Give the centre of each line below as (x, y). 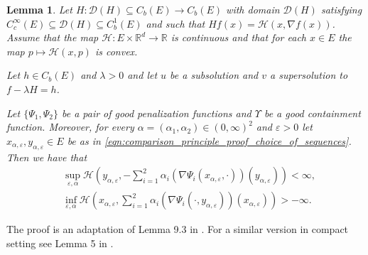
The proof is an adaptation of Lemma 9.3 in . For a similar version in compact (178, 229)
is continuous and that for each (238, 37)
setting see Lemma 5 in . (60, 243)
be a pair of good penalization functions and (156, 113)
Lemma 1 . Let (39, 9)
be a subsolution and (214, 75)
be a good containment (312, 113)
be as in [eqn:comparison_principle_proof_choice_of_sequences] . (209, 140)
